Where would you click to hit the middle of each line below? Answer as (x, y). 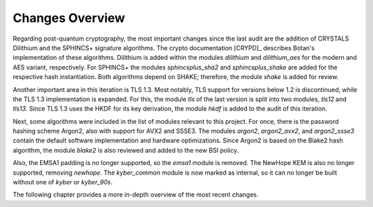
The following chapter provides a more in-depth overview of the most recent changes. (136, 195)
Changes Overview (69, 18)
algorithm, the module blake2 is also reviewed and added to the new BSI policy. (126, 150)
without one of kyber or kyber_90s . (63, 182)
